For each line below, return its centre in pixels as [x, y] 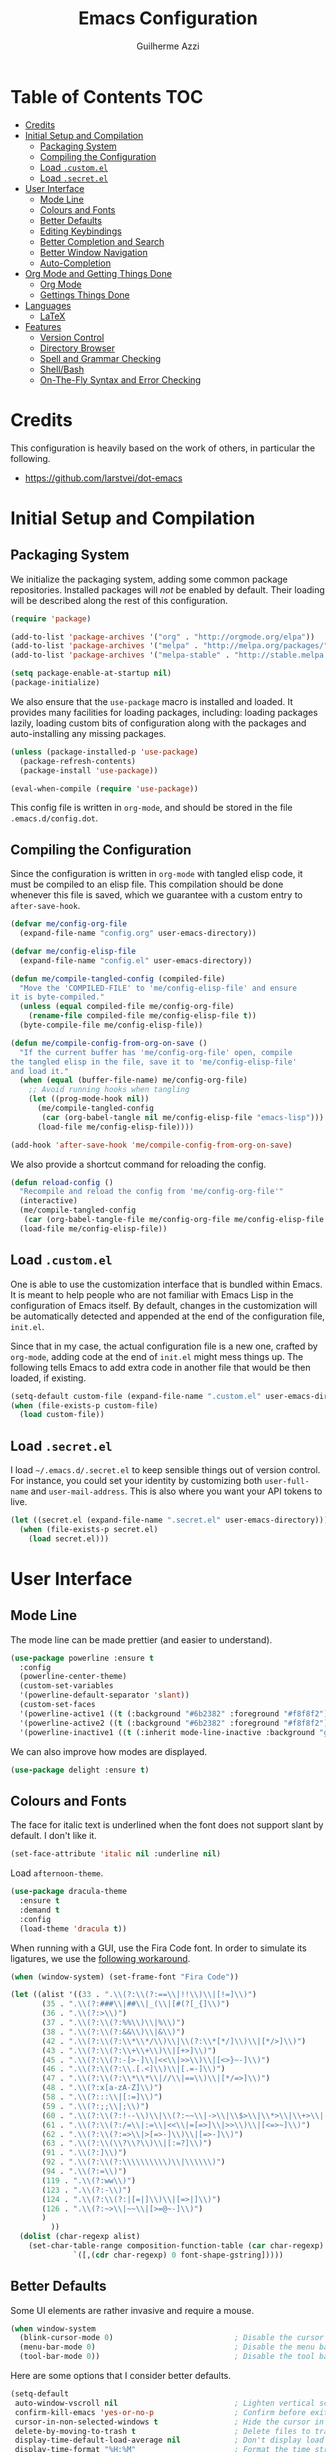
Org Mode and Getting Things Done [98, 273]
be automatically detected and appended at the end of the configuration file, [167, 1316]
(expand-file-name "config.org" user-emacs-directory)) [138, 933]
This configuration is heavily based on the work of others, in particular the [163, 448]
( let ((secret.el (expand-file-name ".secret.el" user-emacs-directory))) [169, 1520]
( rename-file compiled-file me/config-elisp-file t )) [142, 1016]
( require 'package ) [51, 618]
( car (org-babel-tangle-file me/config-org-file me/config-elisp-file [174, 1220]
